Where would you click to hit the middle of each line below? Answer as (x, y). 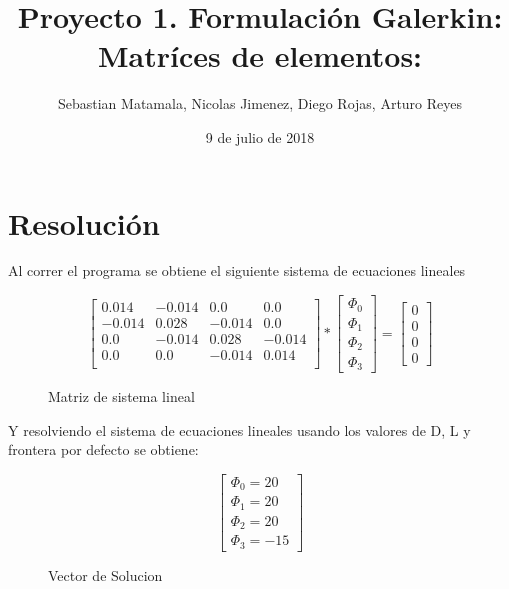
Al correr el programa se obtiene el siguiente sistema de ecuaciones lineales (237, 270)
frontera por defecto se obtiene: (103, 449)
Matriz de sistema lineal (121, 395)
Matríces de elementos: (260, 55)
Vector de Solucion (105, 574)
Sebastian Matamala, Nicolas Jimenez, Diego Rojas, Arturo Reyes (260, 103)
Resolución (84, 222)
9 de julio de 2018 (260, 136)
